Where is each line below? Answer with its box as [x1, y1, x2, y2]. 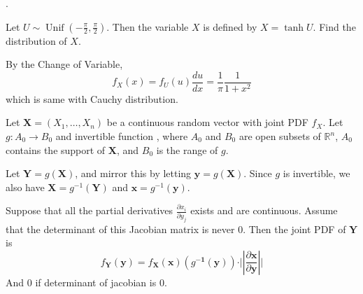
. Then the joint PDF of [243, 221, 346, 236]
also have [6, 179, 45, 194]
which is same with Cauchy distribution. [6, 91, 178, 106]
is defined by [203, 19, 257, 34]
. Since [243, 166, 272, 181]
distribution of [6, 33, 67, 48]
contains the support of [6, 142, 106, 157]
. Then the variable [106, 19, 189, 34]
